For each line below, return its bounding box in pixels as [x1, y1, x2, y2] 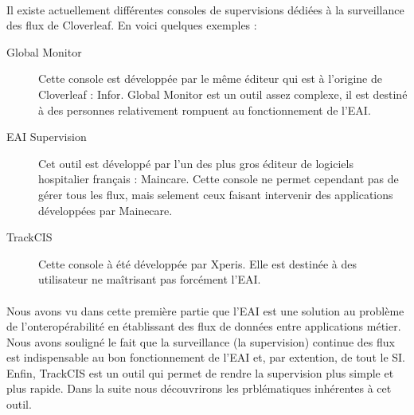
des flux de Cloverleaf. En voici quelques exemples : [6, 17, 257, 33]
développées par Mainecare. [38, 202, 173, 218]
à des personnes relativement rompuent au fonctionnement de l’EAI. [38, 101, 371, 118]
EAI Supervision [6, 128, 87, 145]
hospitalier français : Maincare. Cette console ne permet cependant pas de [38, 170, 399, 187]
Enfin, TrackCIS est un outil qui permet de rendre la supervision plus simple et [6, 364, 394, 381]
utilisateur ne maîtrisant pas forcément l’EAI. [38, 271, 261, 288]
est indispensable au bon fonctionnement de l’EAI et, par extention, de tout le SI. [6, 349, 405, 366]
